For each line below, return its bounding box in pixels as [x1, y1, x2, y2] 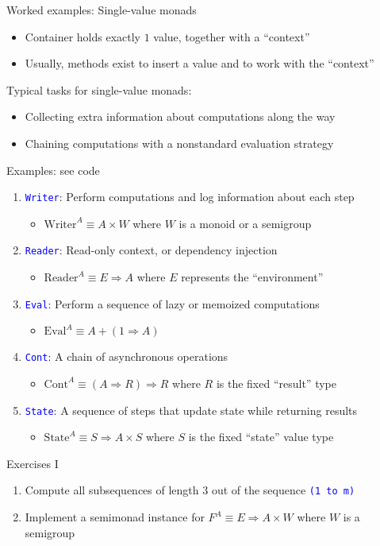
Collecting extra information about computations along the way [25, 108, 336, 125]
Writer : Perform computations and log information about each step [25, 188, 355, 205]
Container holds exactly [25, 28, 140, 45]
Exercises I [6, 455, 59, 471]
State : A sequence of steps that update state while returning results [25, 401, 358, 418]
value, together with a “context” [153, 28, 310, 45]
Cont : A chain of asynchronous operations [25, 348, 228, 365]
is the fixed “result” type [216, 374, 336, 391]
